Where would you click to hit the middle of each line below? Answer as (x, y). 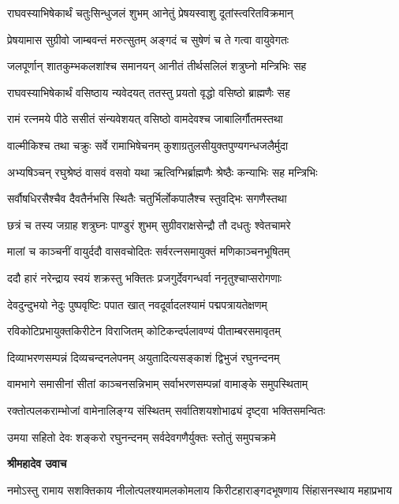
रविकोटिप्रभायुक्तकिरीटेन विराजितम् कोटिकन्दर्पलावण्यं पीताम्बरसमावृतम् (144, 331)
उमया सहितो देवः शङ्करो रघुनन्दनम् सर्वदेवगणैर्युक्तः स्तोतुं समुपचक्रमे (142, 437)
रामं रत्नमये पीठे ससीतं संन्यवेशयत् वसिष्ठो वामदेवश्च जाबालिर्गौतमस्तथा (145, 119)
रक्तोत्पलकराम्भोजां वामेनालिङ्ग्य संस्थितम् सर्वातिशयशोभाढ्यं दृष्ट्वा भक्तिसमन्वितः (166, 410)
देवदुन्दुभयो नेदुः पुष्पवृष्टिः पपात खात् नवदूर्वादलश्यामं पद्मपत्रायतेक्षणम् (137, 304)
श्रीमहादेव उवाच (37, 463)
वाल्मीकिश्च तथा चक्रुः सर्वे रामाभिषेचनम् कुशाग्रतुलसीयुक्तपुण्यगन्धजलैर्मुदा (148, 145)
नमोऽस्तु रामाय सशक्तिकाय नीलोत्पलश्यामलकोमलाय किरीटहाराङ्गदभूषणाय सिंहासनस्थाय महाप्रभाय (199, 489)
